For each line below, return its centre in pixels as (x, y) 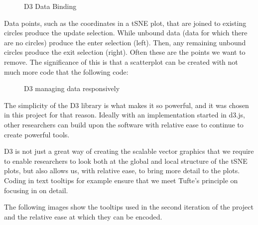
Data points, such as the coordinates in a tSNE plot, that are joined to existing (125, 23)
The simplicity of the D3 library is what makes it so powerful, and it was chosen (127, 105)
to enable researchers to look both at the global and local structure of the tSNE (126, 161)
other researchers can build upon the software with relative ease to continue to (124, 124)
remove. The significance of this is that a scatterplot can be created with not (121, 61)
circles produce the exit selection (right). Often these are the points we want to (125, 52)
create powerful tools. (37, 134)
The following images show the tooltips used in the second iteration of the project (129, 207)
